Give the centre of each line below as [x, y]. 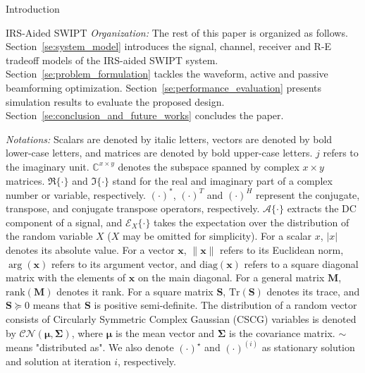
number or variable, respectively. [76, 194]
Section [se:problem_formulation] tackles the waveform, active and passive [167, 74]
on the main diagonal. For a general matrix [231, 277]
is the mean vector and [165, 332]
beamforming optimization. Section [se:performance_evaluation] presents [164, 87]
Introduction [33, 8]
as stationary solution [308, 347]
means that [57, 305]
